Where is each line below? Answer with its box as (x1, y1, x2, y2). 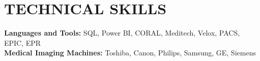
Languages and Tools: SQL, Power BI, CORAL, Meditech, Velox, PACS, (4, 27, 240, 38)
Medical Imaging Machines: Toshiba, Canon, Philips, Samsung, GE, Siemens (4, 47, 256, 58)
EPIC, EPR (4, 37, 41, 48)
